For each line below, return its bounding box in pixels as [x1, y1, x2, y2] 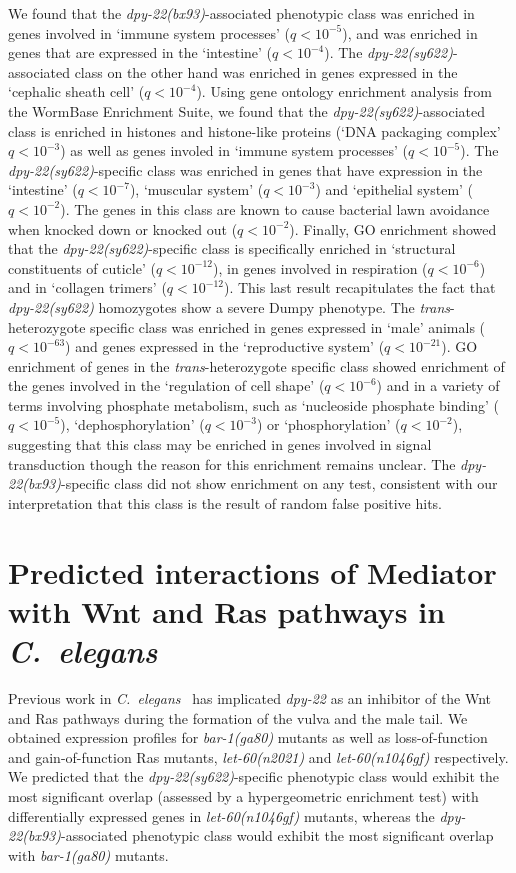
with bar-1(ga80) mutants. [8, 844, 169, 865]
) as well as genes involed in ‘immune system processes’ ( [60, 140, 409, 161]
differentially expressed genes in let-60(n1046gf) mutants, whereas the [8, 805, 435, 826]
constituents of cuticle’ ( [8, 257, 156, 278]
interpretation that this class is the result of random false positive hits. [8, 492, 442, 513]
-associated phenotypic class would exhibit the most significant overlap [61, 825, 494, 846]
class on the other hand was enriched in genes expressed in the [74, 61, 458, 82]
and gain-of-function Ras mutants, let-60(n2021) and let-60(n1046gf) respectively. [8, 746, 509, 767]
